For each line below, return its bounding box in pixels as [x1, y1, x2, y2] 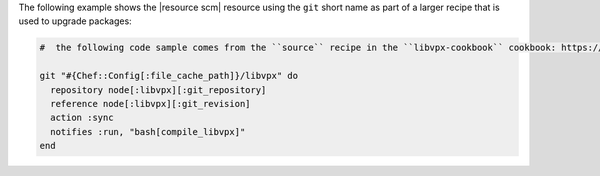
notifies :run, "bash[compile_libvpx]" [50, 126, 246, 137]
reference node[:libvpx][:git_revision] [50, 98, 251, 109]
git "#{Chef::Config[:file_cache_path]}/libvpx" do [39, 70, 299, 82]
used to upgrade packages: [18, 15, 132, 27]
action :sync [50, 112, 114, 124]
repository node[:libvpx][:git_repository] [50, 84, 267, 95]
